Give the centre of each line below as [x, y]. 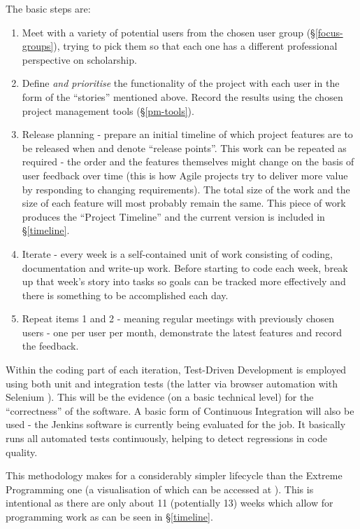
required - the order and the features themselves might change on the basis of [188, 162]
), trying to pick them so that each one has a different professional [195, 46]
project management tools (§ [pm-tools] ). [108, 110]
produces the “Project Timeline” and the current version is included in [173, 216]
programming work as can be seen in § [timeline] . [109, 516]
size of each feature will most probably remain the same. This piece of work [184, 203]
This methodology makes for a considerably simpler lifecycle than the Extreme [174, 475]
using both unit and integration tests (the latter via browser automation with [172, 383]
